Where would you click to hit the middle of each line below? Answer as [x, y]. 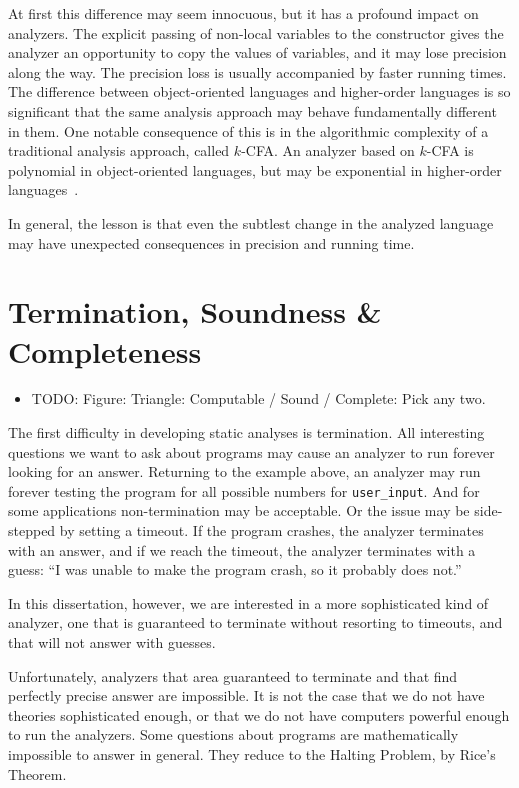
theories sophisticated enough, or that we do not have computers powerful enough [259, 714]
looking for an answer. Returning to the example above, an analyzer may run [244, 471]
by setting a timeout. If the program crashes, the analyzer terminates [271, 530]
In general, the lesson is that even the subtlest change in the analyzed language [251, 222]
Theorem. [37, 773]
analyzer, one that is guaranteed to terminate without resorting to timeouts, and [255, 622]
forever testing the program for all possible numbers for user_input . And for [244, 490]
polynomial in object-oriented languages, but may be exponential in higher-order [255, 169]
